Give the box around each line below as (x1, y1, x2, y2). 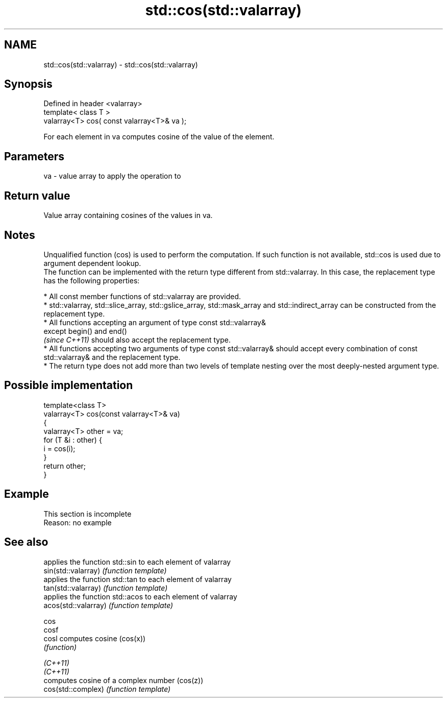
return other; (43, 461, 86, 470)
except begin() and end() (43, 326, 127, 335)
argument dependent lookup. (43, 258, 141, 268)
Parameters (4, 150, 64, 163)
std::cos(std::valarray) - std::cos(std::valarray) (43, 60, 198, 69)
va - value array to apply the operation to (43, 172, 181, 181)
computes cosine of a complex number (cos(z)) (43, 675, 204, 685)
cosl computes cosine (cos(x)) (43, 634, 146, 643)
